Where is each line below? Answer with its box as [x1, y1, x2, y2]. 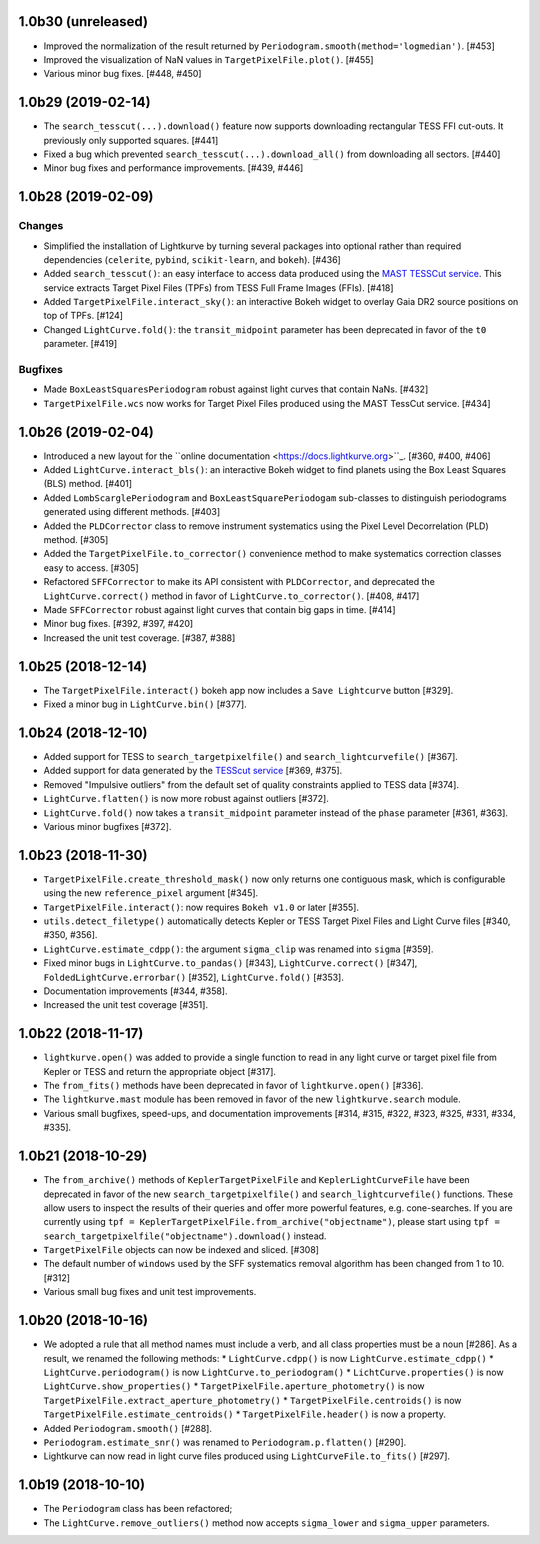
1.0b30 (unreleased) [18, 13, 149, 30]
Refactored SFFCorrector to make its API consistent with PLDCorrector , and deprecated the [43, 576, 435, 588]
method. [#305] [43, 534, 109, 546]
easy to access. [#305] [43, 561, 139, 574]
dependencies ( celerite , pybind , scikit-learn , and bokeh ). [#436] [43, 253, 342, 265]
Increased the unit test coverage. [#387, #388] [43, 631, 236, 644]
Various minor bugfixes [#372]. [43, 820, 172, 832]
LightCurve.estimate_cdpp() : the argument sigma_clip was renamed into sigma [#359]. [43, 943, 434, 955]
